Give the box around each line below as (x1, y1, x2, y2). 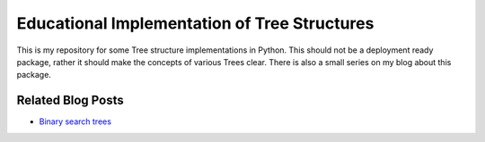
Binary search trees (39, 116, 112, 127)
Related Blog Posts (16, 93, 125, 108)
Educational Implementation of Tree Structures (16, 13, 375, 33)
